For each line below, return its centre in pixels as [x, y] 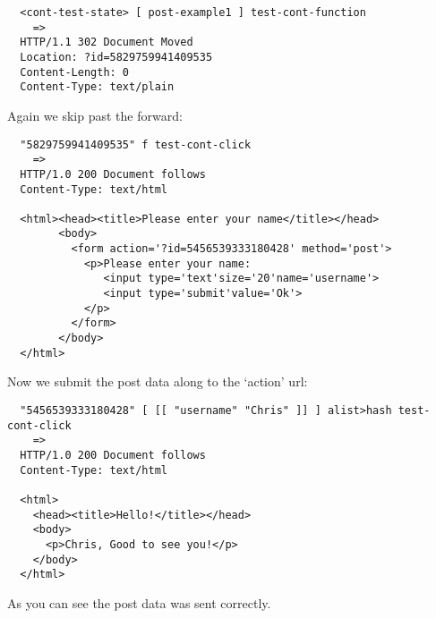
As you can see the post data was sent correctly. [139, 602]
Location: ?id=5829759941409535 [116, 57]
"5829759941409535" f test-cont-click [136, 144]
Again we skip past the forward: [95, 115]
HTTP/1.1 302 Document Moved [107, 42]
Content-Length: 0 [75, 72]
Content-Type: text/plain [97, 87]
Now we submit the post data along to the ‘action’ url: [158, 381]
